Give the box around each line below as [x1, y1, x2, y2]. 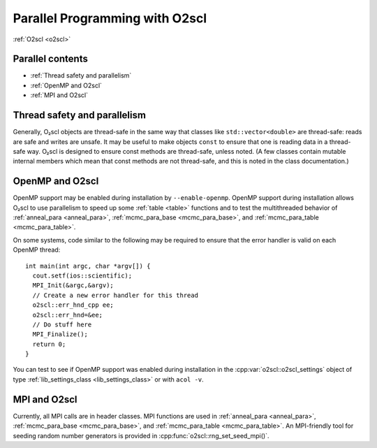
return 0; [32, 340, 66, 348]
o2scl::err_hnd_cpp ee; [32, 301, 114, 309]
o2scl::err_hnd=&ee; [32, 311, 103, 319]
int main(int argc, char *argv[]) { [25, 262, 151, 270]
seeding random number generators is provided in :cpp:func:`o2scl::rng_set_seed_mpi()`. [13, 431, 269, 440]
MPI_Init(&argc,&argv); [32, 282, 114, 289]
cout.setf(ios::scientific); [32, 271, 133, 280]
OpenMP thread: [13, 245, 61, 254]
